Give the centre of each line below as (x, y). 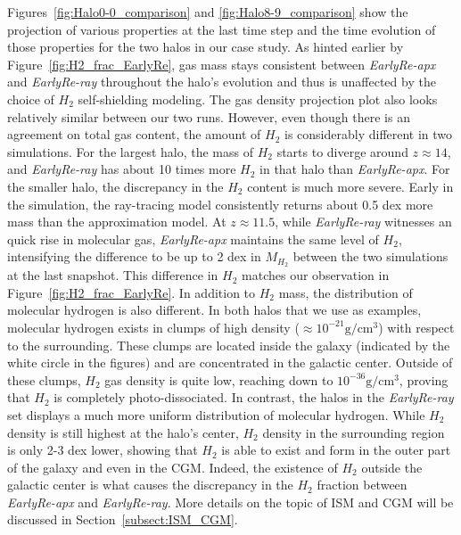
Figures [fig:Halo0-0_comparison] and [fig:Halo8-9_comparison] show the (208, 12)
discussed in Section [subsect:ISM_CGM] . (123, 519)
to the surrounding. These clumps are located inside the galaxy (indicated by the (229, 345)
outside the (392, 467)
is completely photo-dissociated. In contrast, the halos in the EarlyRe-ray (254, 397)
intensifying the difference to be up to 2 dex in (134, 256)
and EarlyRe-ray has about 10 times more (122, 169)
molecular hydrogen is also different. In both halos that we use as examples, (214, 310)
